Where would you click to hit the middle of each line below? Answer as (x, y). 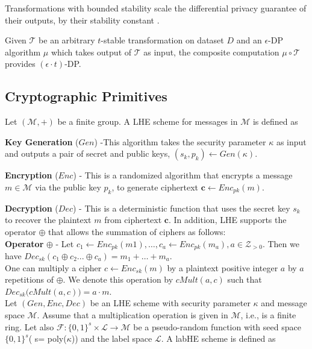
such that (245, 279)
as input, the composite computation (211, 52)
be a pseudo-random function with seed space (217, 326)
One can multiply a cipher (53, 267)
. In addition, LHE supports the (228, 220)
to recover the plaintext (48, 220)
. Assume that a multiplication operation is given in (133, 314)
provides (20, 64)
